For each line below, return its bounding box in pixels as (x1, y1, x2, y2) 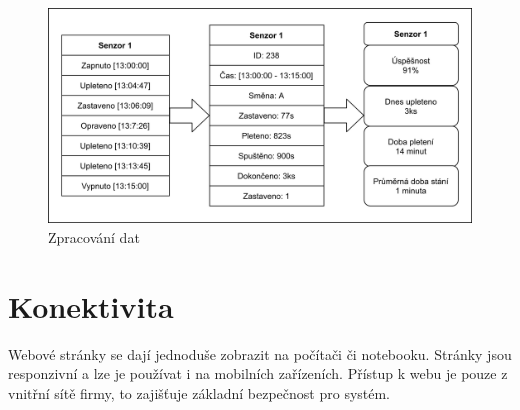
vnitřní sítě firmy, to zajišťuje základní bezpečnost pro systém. (8, 382, 391, 403)
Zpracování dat (48, 226, 140, 247)
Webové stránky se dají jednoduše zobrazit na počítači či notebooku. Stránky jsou (8, 343, 512, 364)
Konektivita (8, 285, 174, 326)
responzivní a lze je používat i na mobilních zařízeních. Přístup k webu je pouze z (8, 363, 508, 384)
